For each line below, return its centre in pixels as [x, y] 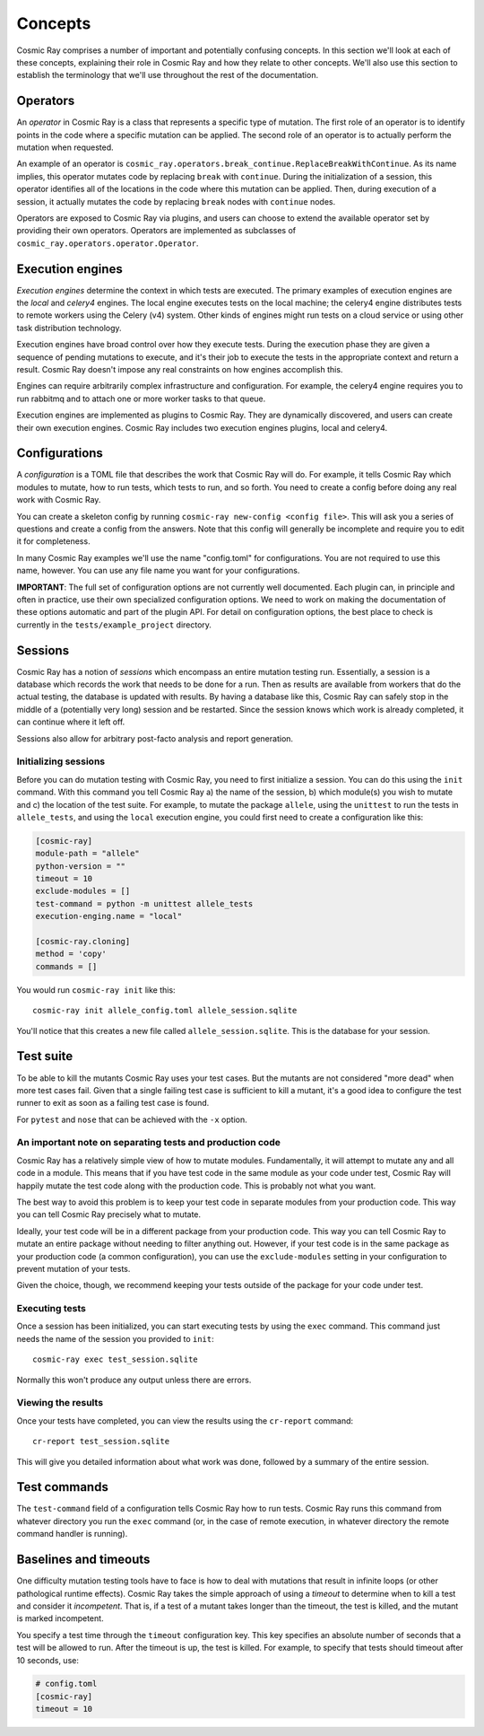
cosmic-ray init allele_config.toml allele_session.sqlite [165, 1011]
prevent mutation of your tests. [73, 1268]
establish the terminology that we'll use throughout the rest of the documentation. [167, 75]
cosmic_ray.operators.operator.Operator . [108, 243]
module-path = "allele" [88, 854]
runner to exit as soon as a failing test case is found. [113, 1103]
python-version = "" [80, 866]
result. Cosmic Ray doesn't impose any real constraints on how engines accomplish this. [180, 369]
